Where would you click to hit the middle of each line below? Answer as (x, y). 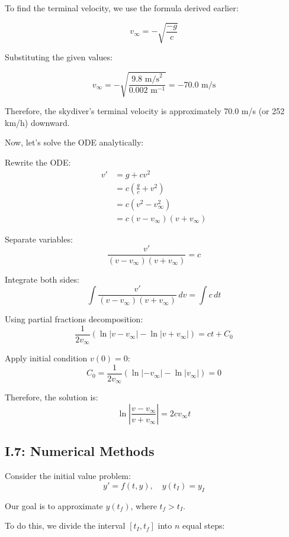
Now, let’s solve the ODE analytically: (74, 142)
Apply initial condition (46, 358)
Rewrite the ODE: (38, 162)
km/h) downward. (37, 122)
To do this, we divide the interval (65, 525)
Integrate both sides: (42, 279)
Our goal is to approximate (54, 505)
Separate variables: (39, 239)
